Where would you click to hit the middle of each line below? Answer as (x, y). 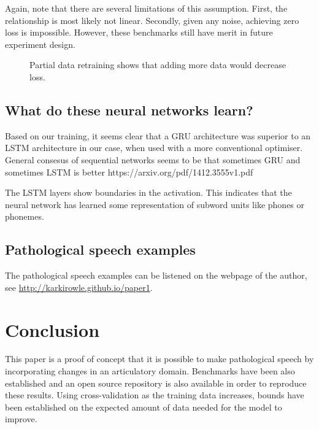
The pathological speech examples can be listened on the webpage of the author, (156, 275)
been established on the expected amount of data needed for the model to (144, 407)
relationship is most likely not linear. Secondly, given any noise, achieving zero (152, 20)
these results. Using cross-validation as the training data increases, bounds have (155, 395)
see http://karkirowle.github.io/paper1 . (79, 287)
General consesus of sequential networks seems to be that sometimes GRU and (153, 159)
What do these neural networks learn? (129, 110)
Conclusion (52, 329)
